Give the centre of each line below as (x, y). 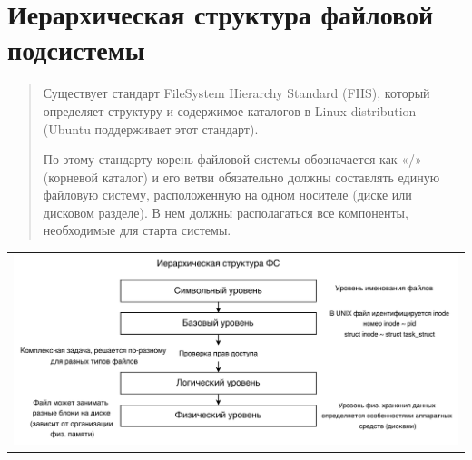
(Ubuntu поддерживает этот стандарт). (151, 128)
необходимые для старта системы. (137, 230)
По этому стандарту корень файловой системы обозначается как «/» (232, 159)
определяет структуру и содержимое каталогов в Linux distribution (230, 110)
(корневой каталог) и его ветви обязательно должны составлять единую (241, 176)
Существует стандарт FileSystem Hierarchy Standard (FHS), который (236, 93)
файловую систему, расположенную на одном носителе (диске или (227, 195)
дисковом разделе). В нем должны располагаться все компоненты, (226, 212)
